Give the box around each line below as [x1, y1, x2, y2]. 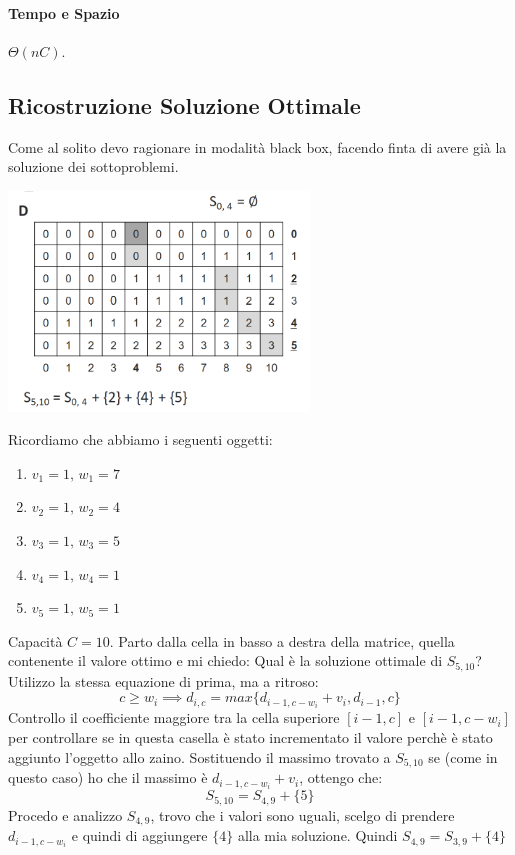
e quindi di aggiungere [71, 825, 208, 846]
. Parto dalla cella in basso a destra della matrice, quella [109, 630, 455, 651]
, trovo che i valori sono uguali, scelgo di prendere [150, 804, 455, 825]
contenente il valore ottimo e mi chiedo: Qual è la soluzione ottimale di [8, 650, 443, 671]
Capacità [8, 630, 63, 651]
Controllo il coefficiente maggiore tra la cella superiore [8, 707, 340, 728]
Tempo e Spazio [8, 2, 120, 23]
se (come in [428, 746, 498, 767]
